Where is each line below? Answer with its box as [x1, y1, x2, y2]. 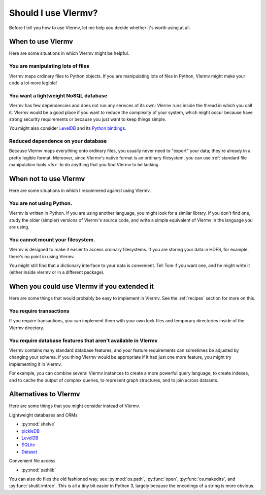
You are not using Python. [9, 200, 72, 207]
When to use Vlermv [9, 38, 73, 46]
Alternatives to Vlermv [9, 390, 80, 398]
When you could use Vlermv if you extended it [9, 282, 154, 291]
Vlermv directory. [9, 325, 44, 331]
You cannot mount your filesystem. [9, 236, 96, 243]
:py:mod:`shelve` [21, 421, 56, 427]
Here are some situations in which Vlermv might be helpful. [9, 50, 129, 56]
